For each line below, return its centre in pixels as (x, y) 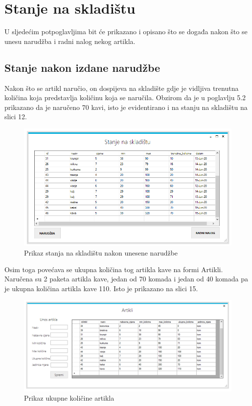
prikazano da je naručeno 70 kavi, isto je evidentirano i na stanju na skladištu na (126, 107)
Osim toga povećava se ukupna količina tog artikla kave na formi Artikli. (114, 269)
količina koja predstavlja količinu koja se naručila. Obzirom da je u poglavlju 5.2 (125, 97)
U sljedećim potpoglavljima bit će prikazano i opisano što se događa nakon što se (126, 32)
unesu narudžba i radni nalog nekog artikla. (70, 41)
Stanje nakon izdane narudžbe (82, 67)
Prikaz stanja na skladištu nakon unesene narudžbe (101, 253)
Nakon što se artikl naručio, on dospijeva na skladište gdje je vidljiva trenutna (122, 88)
